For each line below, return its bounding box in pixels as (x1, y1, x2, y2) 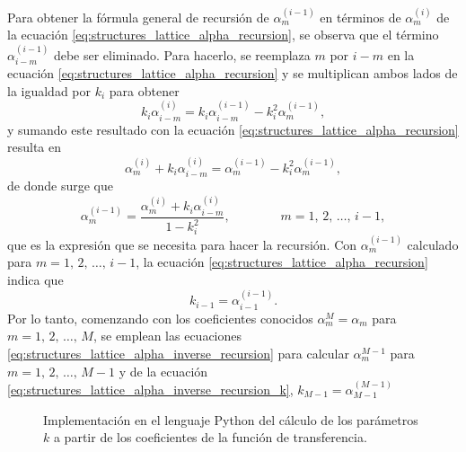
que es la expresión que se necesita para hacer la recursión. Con (7, 235, 357, 253)
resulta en (7, 137, 62, 156)
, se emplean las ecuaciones (92, 326, 242, 345)
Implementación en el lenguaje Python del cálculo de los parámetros (43, 410, 418, 429)
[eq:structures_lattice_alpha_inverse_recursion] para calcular (7, 343, 349, 362)
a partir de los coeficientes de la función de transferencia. (53, 428, 367, 447)
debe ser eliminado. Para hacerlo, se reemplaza (53, 45, 311, 64)
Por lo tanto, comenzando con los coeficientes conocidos (7, 308, 313, 327)
